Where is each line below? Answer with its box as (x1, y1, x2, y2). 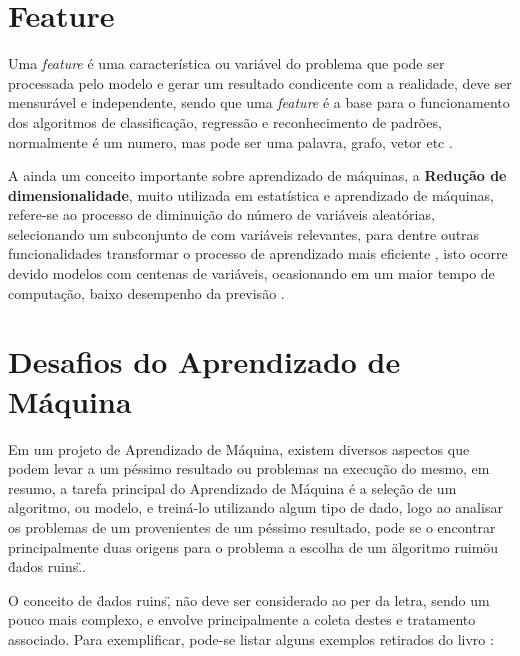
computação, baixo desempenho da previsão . (8, 282, 285, 303)
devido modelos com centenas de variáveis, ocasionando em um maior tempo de (8, 263, 495, 284)
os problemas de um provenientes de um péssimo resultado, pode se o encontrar (8, 516, 496, 537)
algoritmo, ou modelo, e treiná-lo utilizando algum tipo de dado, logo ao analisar (8, 497, 503, 518)
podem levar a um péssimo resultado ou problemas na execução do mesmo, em (8, 458, 490, 479)
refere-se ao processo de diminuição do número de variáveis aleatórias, (8, 204, 435, 225)
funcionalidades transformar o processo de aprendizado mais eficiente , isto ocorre (8, 243, 508, 264)
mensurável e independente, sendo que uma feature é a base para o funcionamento (8, 92, 510, 113)
